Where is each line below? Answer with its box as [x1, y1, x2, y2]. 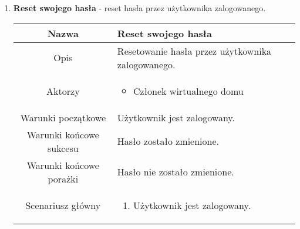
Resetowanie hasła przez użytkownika [117, 44, 272, 58]
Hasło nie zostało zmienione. [117, 165, 234, 179]
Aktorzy [46, 84, 80, 98]
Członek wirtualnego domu [133, 84, 244, 98]
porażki [48, 171, 79, 185]
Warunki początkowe [20, 110, 106, 124]
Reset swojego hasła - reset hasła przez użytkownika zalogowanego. [13, 2, 266, 14]
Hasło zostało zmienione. [117, 134, 219, 148]
